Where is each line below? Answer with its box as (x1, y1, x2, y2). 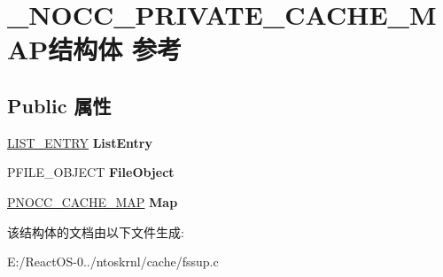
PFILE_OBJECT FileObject (7, 163, 175, 181)
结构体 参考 (48, 31, 183, 67)
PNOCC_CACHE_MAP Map (7, 192, 178, 211)
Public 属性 (7, 91, 112, 119)
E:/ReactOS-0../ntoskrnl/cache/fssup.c (7, 252, 219, 271)
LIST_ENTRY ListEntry (7, 133, 152, 151)
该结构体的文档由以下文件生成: (7, 222, 184, 241)
